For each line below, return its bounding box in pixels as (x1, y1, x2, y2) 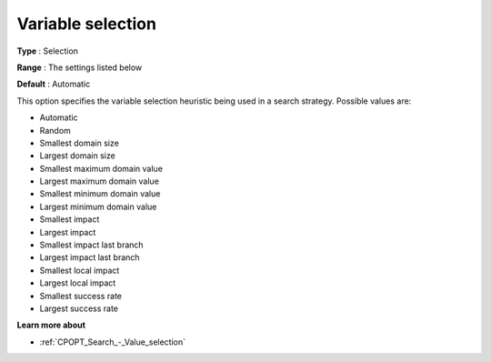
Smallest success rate (39, 290, 123, 301)
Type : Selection (16, 45, 79, 56)
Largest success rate (39, 303, 118, 314)
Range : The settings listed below (16, 62, 143, 73)
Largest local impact (39, 277, 116, 288)
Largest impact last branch (39, 252, 140, 263)
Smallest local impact (39, 265, 120, 276)
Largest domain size (39, 150, 115, 161)
